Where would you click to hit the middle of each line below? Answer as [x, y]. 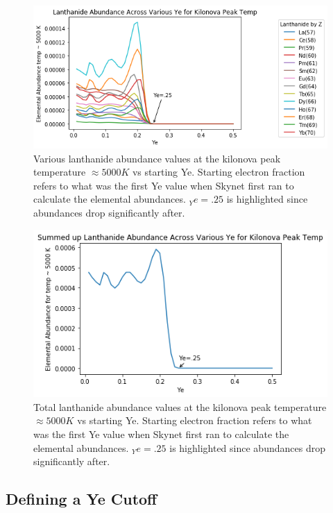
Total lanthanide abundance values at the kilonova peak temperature [180, 406]
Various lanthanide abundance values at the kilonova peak [157, 158]
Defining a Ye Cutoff [82, 499]
